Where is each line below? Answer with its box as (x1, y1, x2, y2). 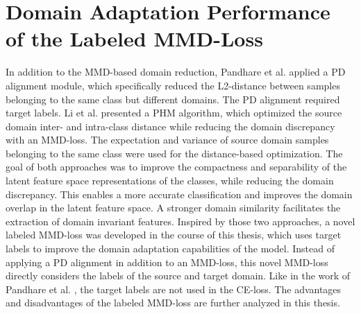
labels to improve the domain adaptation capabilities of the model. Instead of (6, 241, 335, 256)
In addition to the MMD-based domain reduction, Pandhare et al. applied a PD (6, 64, 346, 79)
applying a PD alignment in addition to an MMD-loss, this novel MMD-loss (6, 254, 328, 269)
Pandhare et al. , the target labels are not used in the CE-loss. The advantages (6, 281, 342, 296)
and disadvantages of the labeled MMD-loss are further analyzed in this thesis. (6, 295, 340, 310)
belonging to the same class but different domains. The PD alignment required (6, 91, 340, 106)
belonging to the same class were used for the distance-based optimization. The (6, 146, 343, 160)
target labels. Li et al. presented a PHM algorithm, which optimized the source (6, 105, 342, 120)
